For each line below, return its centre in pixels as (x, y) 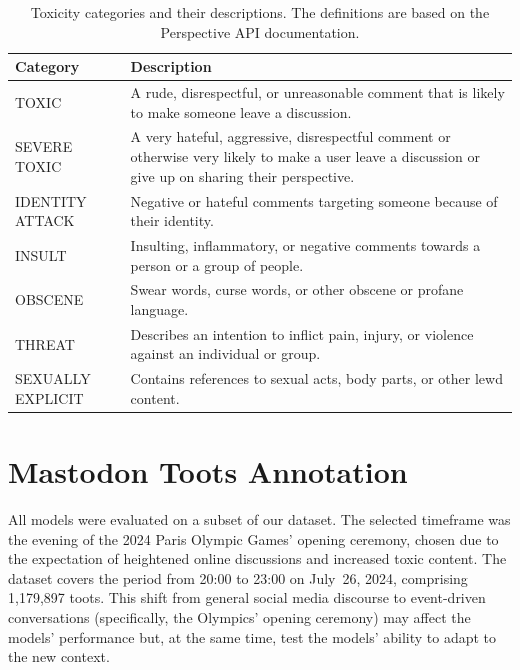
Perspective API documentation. (260, 31)
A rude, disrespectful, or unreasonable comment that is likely (317, 92)
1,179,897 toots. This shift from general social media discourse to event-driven (247, 597)
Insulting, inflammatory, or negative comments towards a (305, 244)
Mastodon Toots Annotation (208, 471)
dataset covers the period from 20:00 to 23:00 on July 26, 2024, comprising (238, 577)
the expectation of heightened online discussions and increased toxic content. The (257, 558)
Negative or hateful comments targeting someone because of (314, 200)
